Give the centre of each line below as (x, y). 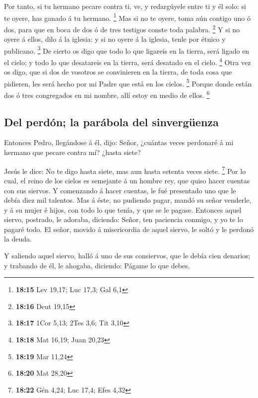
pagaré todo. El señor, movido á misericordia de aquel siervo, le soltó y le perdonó (129, 229)
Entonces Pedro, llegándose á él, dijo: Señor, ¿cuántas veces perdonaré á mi (119, 142)
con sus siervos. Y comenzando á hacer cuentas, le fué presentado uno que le (120, 190)
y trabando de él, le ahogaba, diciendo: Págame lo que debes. (97, 265)
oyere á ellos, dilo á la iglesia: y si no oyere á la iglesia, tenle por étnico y (115, 39)
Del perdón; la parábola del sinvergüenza (111, 121)
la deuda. (18, 239)
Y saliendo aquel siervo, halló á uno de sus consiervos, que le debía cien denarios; (127, 256)
